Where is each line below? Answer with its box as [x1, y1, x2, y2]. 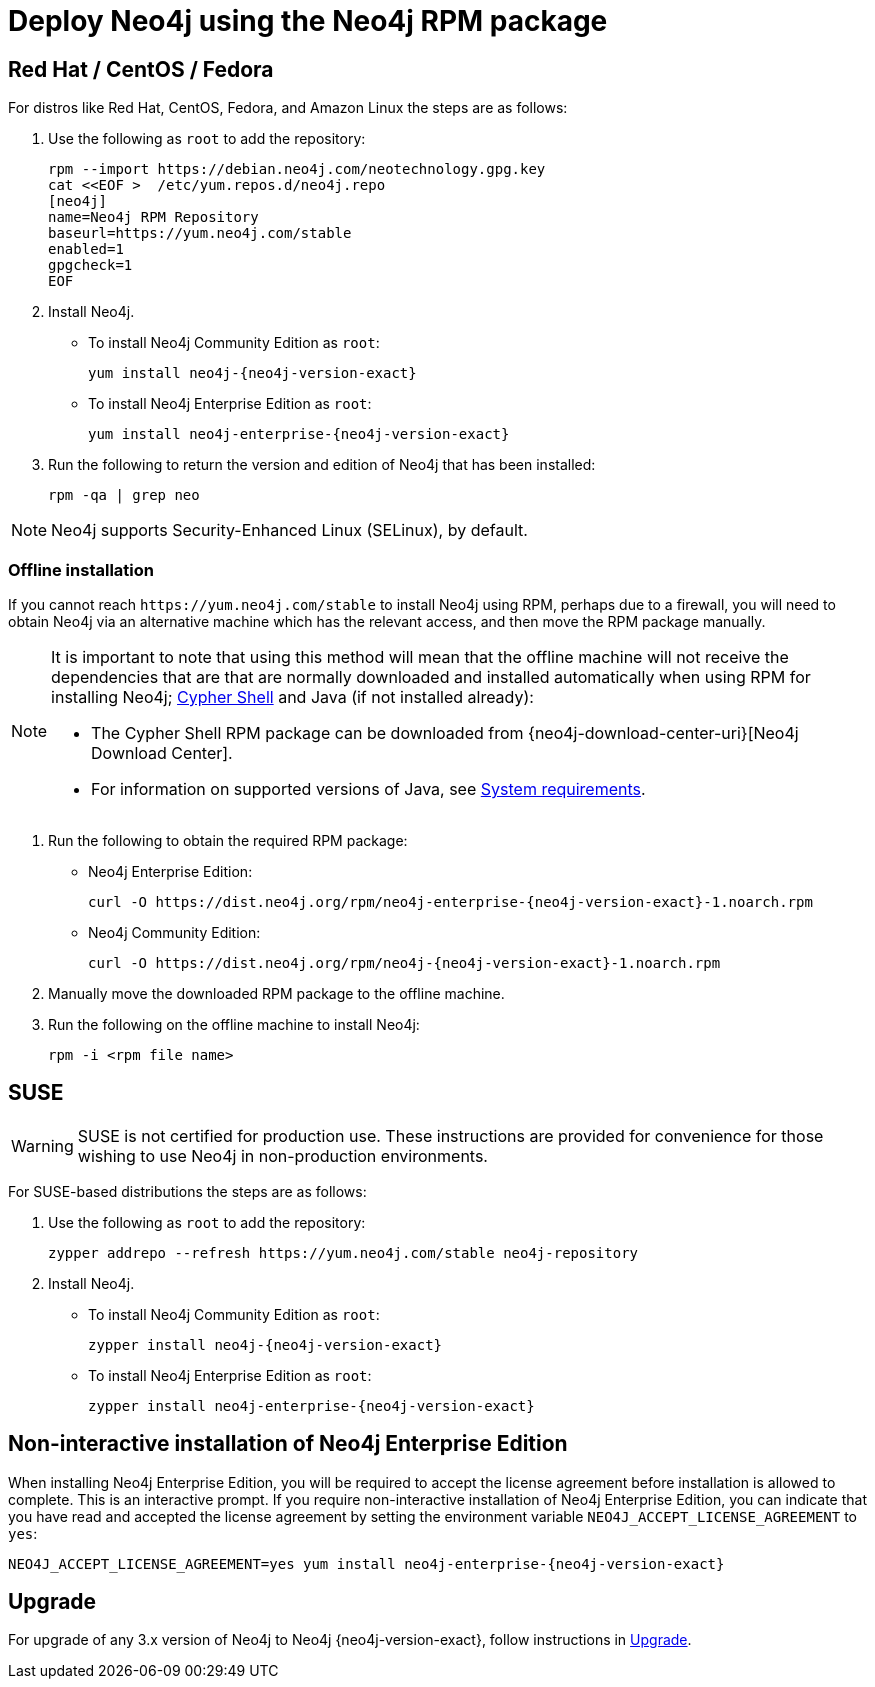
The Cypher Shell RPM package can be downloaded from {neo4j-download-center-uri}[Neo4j [91, 722, 799, 743]
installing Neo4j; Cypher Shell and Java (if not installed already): [51, 686, 534, 707]
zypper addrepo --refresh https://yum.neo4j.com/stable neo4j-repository [48, 1244, 639, 1261]
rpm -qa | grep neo [48, 487, 200, 504]
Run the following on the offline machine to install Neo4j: [48, 1015, 420, 1033]
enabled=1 [48, 241, 124, 258]
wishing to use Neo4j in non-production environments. [77, 1145, 488, 1166]
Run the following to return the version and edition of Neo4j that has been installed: [48, 456, 596, 474]
